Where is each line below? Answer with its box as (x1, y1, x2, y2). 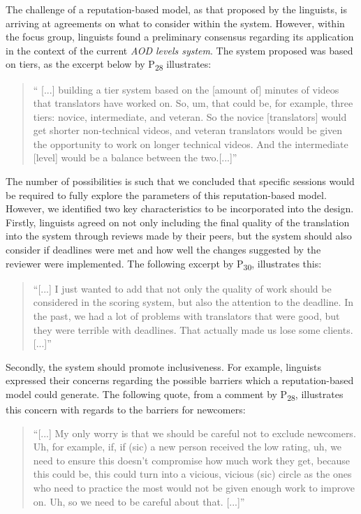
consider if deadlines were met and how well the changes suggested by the (6, 242, 321, 257)
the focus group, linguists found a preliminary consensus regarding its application (6, 29, 354, 44)
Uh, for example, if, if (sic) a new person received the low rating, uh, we (33, 439, 342, 454)
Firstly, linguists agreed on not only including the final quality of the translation (6, 214, 350, 229)
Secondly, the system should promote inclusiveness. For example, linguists (6, 359, 322, 374)
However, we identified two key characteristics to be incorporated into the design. (6, 201, 354, 216)
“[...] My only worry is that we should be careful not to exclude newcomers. (33, 425, 356, 440)
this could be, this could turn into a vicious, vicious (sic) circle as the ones (33, 467, 352, 481)
